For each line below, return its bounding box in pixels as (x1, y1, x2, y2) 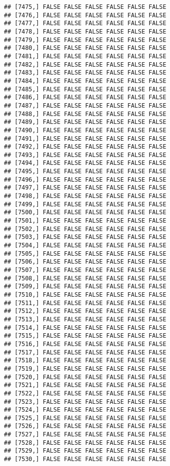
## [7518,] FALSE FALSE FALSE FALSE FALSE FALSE (4, 357, 167, 364)
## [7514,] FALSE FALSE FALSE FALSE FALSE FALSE (4, 324, 167, 331)
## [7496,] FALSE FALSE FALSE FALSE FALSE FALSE (4, 176, 167, 183)
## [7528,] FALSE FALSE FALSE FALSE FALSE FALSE (4, 439, 167, 446)
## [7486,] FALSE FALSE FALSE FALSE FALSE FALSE (4, 94, 167, 101)
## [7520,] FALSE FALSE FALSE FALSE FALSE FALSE (4, 373, 167, 381)
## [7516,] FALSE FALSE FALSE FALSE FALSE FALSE (4, 340, 167, 348)
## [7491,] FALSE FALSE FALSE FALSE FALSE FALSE (4, 135, 167, 142)
